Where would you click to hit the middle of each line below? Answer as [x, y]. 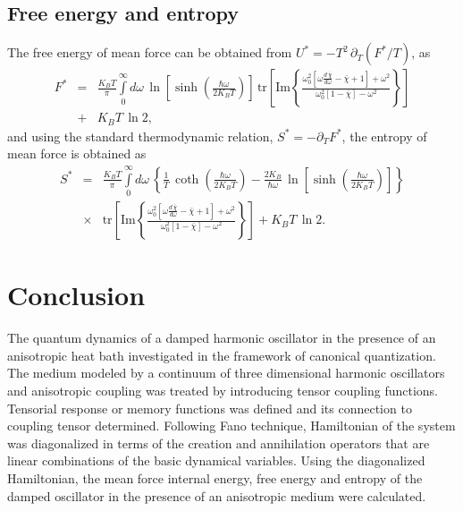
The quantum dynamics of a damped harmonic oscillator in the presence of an [222, 338]
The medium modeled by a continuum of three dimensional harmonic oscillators [226, 373]
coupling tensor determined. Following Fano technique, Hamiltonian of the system [231, 426]
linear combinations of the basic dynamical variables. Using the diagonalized [216, 460]
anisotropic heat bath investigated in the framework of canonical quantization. [222, 355]
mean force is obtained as [77, 153]
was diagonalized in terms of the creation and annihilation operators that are [219, 443]
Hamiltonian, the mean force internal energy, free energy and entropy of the [215, 477]
